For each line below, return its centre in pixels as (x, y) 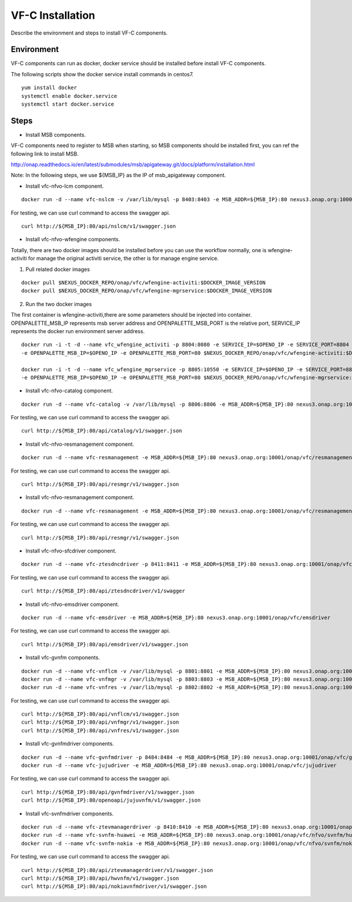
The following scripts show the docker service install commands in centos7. (102, 74)
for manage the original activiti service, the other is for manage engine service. (123, 259)
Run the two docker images (59, 304)
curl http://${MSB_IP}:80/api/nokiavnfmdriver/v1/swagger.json (114, 886)
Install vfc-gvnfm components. (63, 657)
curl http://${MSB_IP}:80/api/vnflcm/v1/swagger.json (100, 714)
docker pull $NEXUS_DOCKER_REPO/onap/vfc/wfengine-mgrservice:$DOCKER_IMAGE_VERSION (147, 291)
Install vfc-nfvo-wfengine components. (73, 239)
